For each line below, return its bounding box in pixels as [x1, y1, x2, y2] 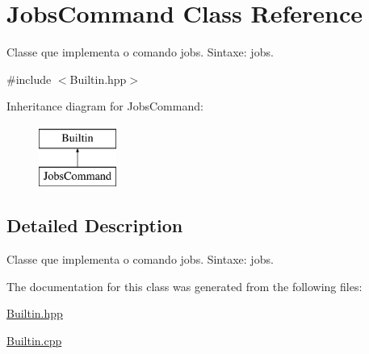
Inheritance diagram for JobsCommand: [6, 98, 203, 115]
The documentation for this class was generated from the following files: [6, 277, 363, 294]
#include [6, 70, 52, 87]
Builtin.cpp [6, 332, 62, 349]
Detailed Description [6, 213, 183, 238]
